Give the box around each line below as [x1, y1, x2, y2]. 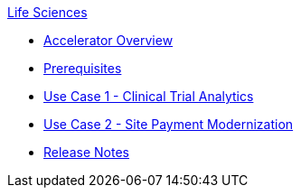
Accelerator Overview [43, 32, 174, 48]
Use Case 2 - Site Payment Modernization [43, 116, 294, 132]
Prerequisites [43, 60, 122, 76]
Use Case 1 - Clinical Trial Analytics [43, 88, 254, 104]
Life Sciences [7, 5, 88, 20]
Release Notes [43, 144, 129, 160]
